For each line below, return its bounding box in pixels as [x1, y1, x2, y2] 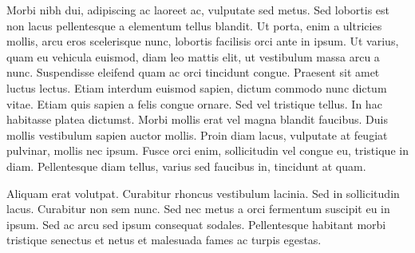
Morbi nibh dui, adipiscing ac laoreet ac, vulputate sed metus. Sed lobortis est [6, 2, 390, 18]
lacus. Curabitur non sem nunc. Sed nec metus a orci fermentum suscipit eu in [6, 200, 390, 217]
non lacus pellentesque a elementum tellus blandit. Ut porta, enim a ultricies [6, 17, 382, 34]
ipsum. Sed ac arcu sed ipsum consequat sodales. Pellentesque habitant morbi [6, 215, 386, 232]
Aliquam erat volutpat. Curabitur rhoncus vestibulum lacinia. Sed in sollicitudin [6, 184, 400, 201]
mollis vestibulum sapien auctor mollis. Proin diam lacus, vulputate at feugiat [6, 126, 388, 143]
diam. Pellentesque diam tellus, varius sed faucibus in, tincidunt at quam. [6, 157, 366, 174]
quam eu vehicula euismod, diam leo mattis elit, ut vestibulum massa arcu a [6, 48, 380, 65]
